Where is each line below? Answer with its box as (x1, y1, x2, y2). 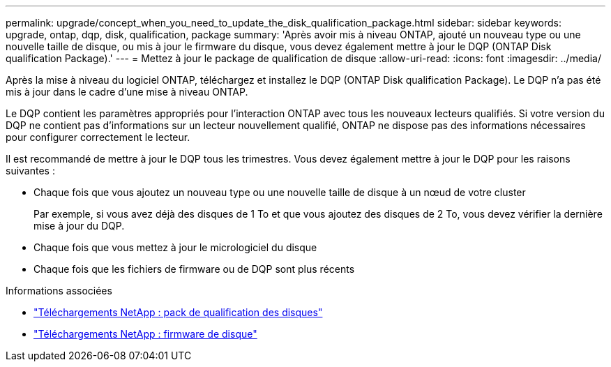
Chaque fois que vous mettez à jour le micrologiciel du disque (33, 241, 317, 253)
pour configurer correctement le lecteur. (6, 131, 190, 143)
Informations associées (6, 285, 112, 297)
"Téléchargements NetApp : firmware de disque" (33, 328, 257, 340)
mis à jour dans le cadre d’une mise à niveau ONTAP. (6, 86, 248, 98)
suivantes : (6, 165, 55, 177)
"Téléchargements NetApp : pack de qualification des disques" (33, 306, 323, 318)
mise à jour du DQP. (33, 220, 125, 232)
